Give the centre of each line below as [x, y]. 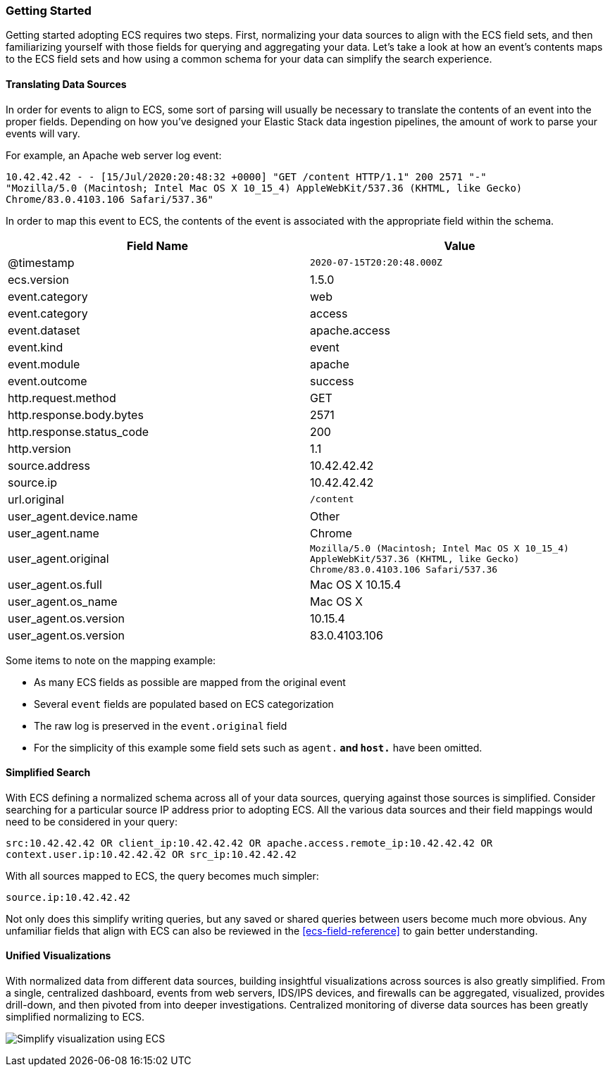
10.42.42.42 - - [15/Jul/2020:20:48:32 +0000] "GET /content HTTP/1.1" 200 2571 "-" [246, 176]
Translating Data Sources [66, 84]
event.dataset [44, 330]
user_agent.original [58, 559]
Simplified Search [48, 773]
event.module [44, 364]
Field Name [157, 245]
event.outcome [48, 381]
